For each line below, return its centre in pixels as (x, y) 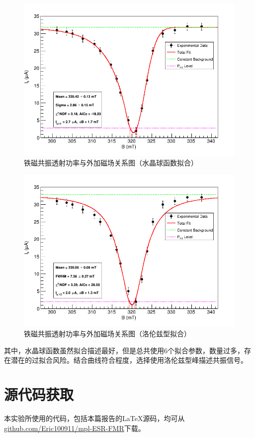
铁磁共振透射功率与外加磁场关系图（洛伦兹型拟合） (107, 334)
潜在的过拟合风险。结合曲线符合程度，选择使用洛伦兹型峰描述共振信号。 (129, 360)
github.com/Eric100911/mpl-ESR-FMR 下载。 (75, 428)
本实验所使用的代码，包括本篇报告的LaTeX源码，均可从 (94, 418)
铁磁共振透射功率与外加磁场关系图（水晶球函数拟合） (111, 163)
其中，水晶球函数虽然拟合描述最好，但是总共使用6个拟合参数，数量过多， (124, 350)
